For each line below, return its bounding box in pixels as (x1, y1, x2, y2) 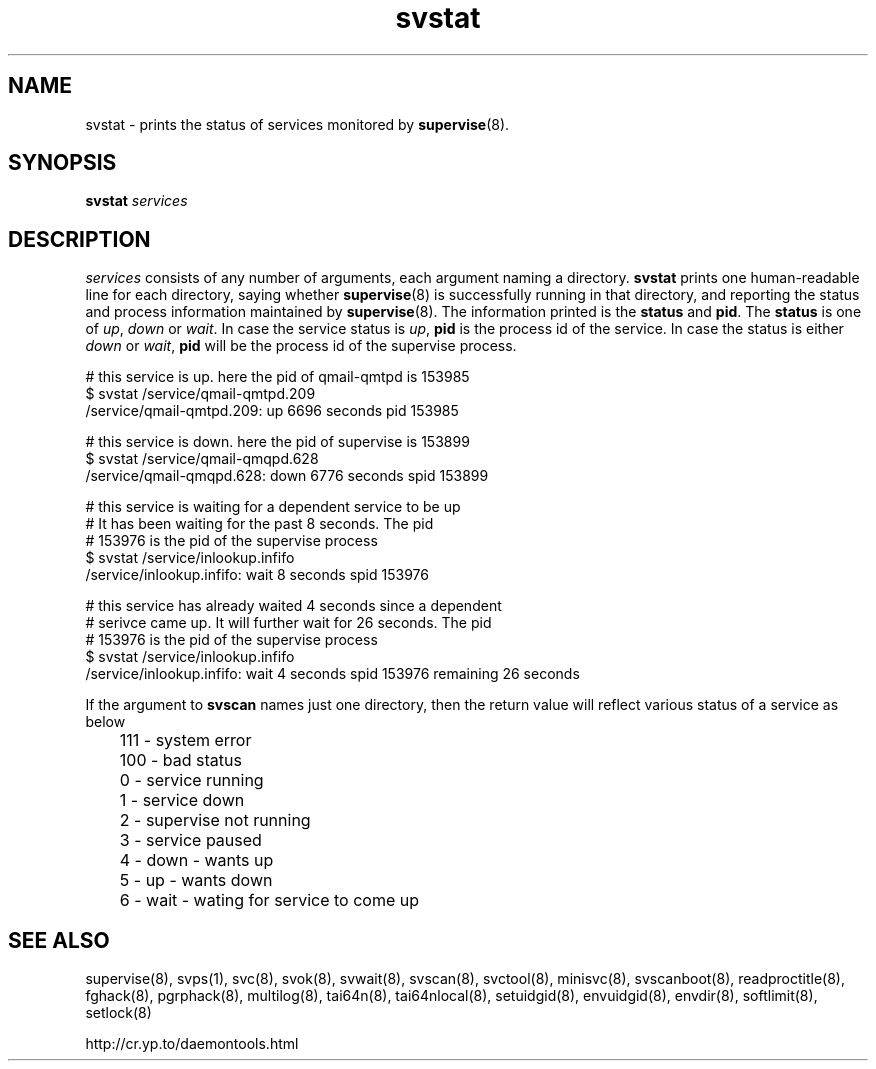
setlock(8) (85, 1004, 152, 1022)
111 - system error (119, 730, 252, 751)
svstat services (85, 192, 188, 210)
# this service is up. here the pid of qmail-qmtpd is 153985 (85, 368, 470, 386)
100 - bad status (119, 750, 242, 771)
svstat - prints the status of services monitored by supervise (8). (85, 115, 510, 133)
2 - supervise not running (119, 810, 311, 831)
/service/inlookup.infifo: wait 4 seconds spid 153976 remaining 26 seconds (85, 665, 580, 683)
